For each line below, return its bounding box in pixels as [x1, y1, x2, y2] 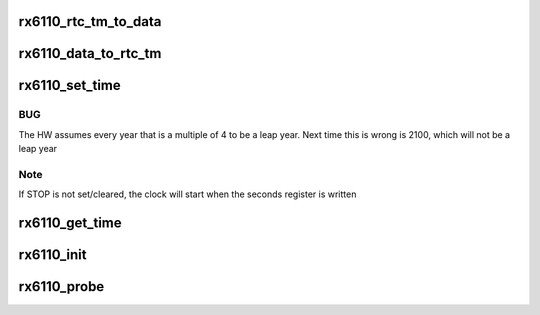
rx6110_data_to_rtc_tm [18, 45, 162, 62]
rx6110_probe [18, 278, 105, 295]
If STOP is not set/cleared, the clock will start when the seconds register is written [18, 188, 357, 200]
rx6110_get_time [18, 215, 122, 232]
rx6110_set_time [18, 77, 122, 94]
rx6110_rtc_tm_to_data [18, 13, 162, 30]
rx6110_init [18, 246, 87, 264]
